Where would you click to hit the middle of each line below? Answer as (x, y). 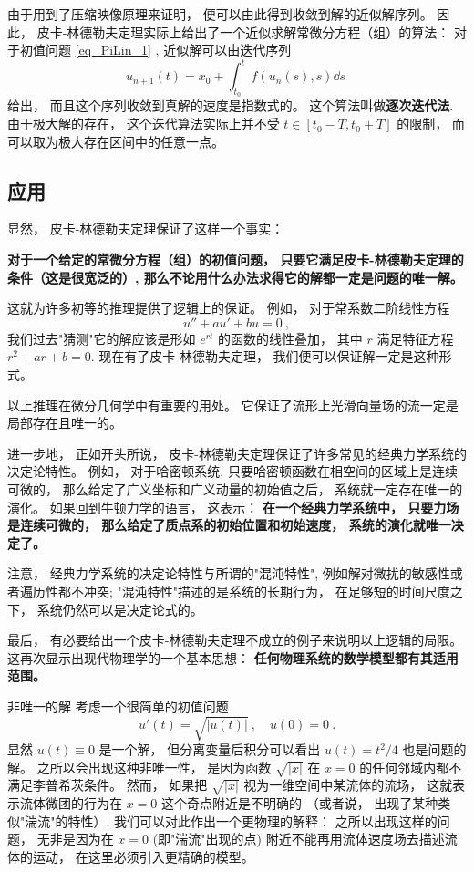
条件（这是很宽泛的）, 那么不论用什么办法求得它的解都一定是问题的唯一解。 (235, 277)
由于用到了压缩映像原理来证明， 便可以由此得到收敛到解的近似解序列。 (220, 14)
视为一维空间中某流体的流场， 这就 (348, 785)
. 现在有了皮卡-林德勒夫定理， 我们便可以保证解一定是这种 (265, 356)
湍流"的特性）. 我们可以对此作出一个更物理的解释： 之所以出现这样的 (231, 820)
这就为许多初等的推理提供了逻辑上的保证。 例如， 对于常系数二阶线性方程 (229, 308)
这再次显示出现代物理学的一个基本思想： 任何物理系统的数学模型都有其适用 (233, 657)
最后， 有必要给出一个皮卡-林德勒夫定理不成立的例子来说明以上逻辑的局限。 (235, 640)
